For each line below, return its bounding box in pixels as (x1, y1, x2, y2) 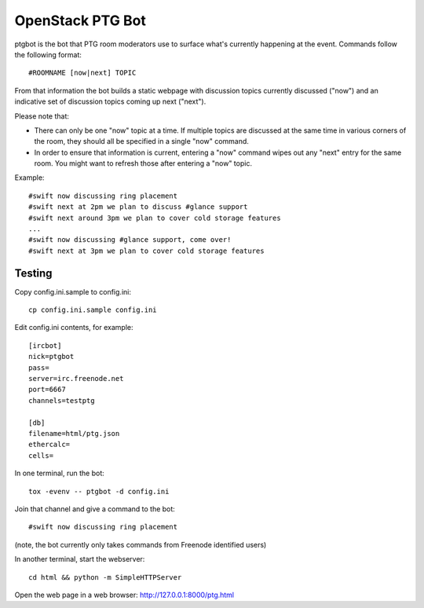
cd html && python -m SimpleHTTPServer (28, 573, 182, 581)
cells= (28, 451, 54, 460)
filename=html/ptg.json (28, 429, 120, 438)
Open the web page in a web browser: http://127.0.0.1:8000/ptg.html (14, 590, 235, 599)
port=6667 (28, 385, 66, 394)
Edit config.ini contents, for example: (14, 323, 133, 332)
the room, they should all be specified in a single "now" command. (34, 137, 249, 146)
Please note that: (14, 111, 70, 121)
